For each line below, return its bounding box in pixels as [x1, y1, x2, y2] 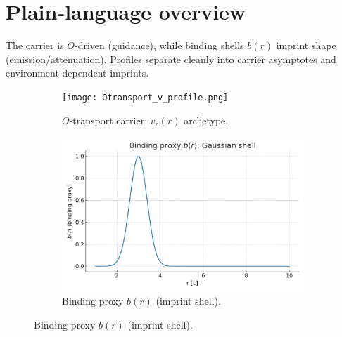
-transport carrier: [69, 112, 148, 127]
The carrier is [6, 38, 64, 53]
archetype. [184, 112, 229, 127]
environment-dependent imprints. [6, 65, 149, 80]
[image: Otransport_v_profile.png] [62, 92, 229, 103]
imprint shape [276, 38, 336, 53]
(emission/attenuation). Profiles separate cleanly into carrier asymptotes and [6, 51, 336, 66]
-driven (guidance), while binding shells [74, 38, 244, 53]
